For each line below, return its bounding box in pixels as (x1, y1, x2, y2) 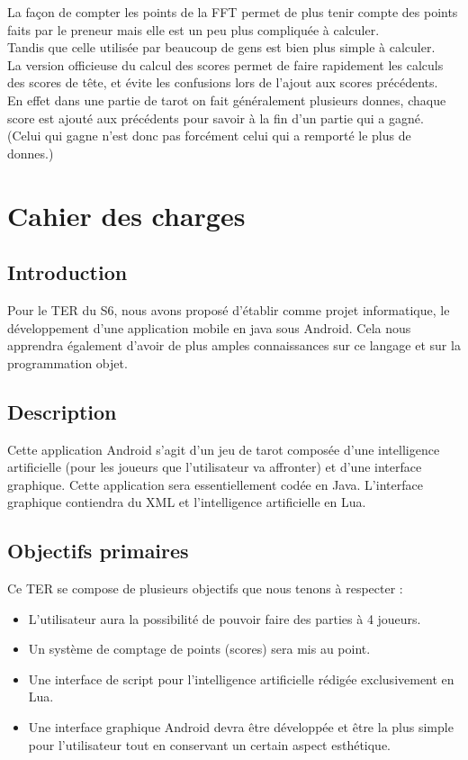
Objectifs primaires (7, 537, 189, 565)
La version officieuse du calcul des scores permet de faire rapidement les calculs (7, 55, 444, 74)
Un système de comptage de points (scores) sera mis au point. (28, 639, 371, 658)
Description (7, 397, 117, 425)
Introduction (7, 258, 128, 286)
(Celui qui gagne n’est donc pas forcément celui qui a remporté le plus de (7, 126, 411, 145)
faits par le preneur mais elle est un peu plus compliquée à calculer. (7, 20, 380, 39)
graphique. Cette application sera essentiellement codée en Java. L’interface (7, 475, 423, 493)
